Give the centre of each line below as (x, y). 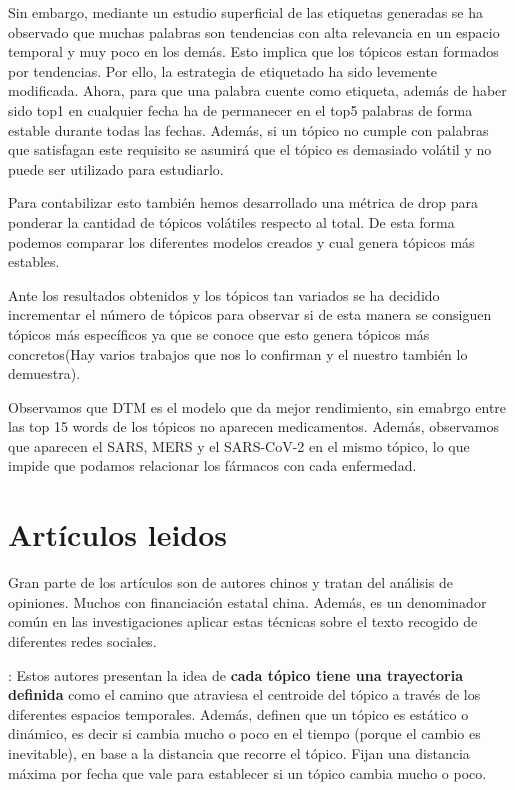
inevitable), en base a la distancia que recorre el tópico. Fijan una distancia (239, 752)
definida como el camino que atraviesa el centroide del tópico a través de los (244, 694)
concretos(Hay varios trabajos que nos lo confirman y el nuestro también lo (238, 353)
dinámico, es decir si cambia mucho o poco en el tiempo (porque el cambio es (244, 733)
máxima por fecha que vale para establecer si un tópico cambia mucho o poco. (247, 772)
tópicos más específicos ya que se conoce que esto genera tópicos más (219, 333)
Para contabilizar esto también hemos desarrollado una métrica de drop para (243, 202)
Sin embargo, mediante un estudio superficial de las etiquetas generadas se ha (246, 12)
